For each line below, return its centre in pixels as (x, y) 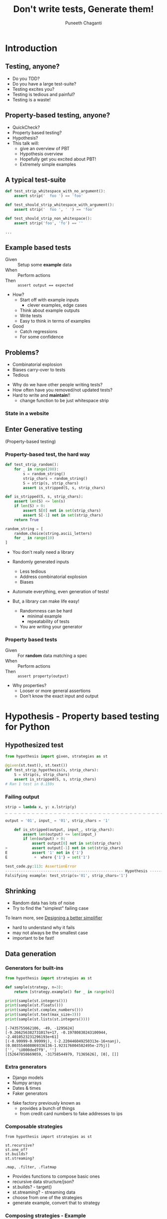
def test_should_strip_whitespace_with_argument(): (60, 205)
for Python (28, 727)
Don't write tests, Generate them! (83, 9)
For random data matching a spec (52, 656)
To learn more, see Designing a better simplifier (54, 918)
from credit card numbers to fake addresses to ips (71, 1114)
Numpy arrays (27, 1083)
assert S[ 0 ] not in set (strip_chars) (62, 511)
